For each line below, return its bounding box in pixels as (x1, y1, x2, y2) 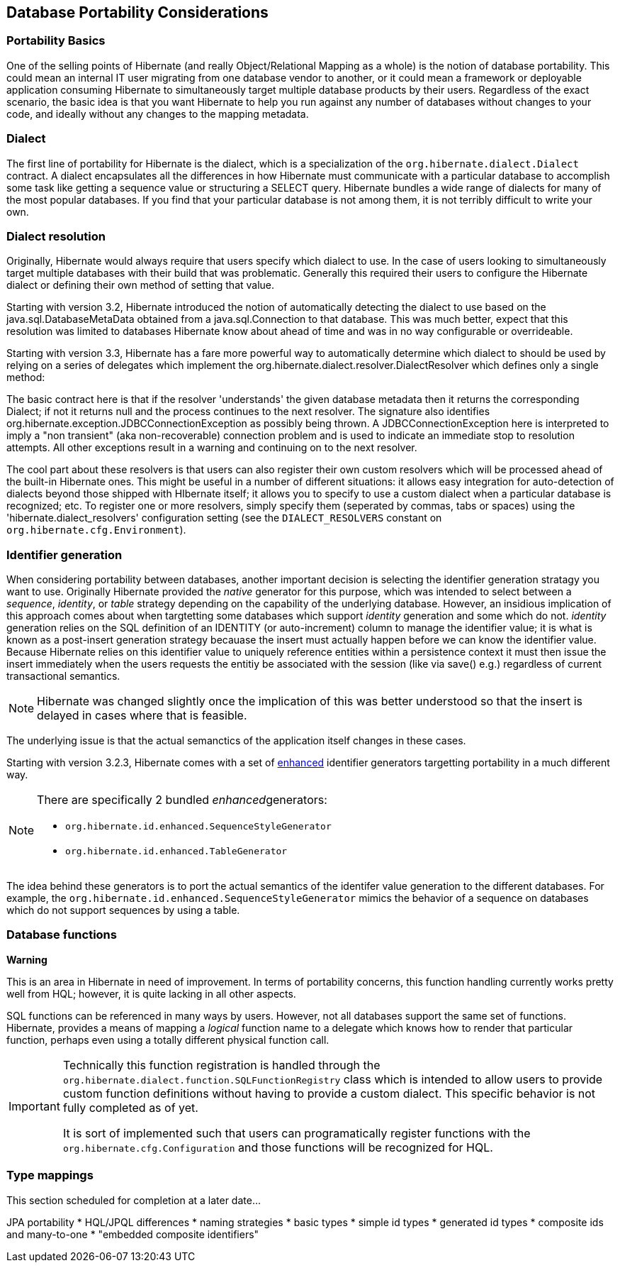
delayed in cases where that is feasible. (37, 708, 247, 723)
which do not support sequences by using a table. (6, 904, 240, 917)
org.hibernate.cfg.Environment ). (6, 524, 186, 536)
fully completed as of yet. (62, 1100, 198, 1115)
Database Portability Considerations (6, 4, 269, 21)
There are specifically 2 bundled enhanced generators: (37, 793, 327, 807)
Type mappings (6, 1168, 94, 1183)
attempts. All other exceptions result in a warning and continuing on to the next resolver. (6, 441, 417, 454)
